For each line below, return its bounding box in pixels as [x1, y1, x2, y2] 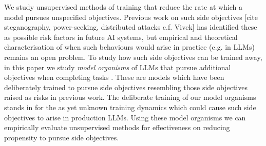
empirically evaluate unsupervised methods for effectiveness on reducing [4, 122, 230, 133]
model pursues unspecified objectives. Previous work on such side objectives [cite [4, 11, 258, 22]
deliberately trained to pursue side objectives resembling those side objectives [4, 81, 248, 92]
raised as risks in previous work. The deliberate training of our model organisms [4, 92, 256, 102]
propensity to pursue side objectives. [4, 132, 119, 142]
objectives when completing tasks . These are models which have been [4, 72, 224, 82]
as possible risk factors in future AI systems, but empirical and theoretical [4, 31, 238, 42]
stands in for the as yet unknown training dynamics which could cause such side [4, 101, 256, 112]
